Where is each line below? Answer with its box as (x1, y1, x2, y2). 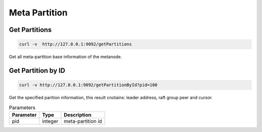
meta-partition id (64, 117, 102, 124)
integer (42, 117, 59, 124)
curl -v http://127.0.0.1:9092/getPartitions (19, 42, 132, 47)
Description (64, 111, 92, 118)
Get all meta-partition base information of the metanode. (9, 54, 122, 60)
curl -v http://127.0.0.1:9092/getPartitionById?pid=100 (19, 82, 158, 88)
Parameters (9, 104, 36, 111)
